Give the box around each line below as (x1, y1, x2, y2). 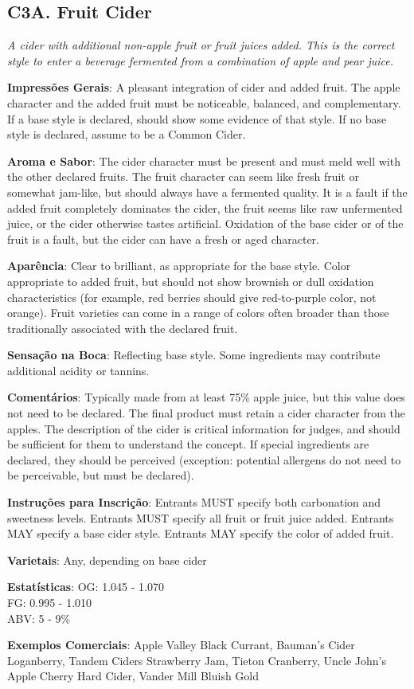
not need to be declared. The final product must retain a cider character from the (7, 405, 406, 421)
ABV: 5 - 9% (7, 609, 71, 626)
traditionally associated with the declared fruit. (7, 319, 238, 336)
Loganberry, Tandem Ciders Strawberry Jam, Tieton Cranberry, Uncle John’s (7, 652, 386, 668)
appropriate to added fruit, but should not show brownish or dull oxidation (7, 272, 374, 289)
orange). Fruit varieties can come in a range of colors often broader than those (7, 304, 389, 321)
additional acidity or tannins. (7, 362, 150, 378)
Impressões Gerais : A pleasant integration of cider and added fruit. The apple (7, 79, 400, 96)
